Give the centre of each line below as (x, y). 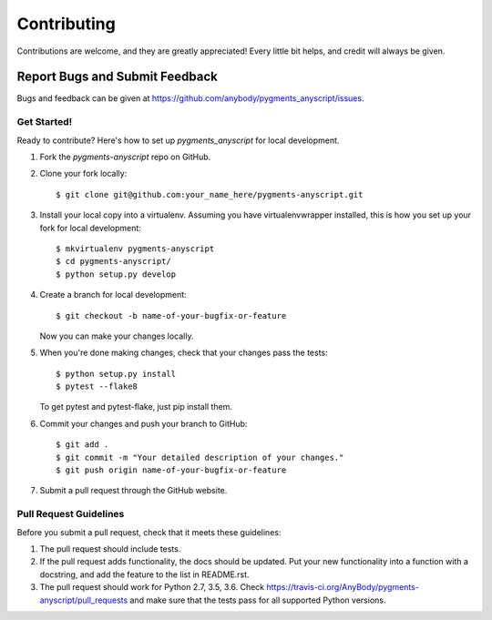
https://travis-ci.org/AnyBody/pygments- (342, 587)
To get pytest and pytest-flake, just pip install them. (136, 407)
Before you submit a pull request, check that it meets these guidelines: (149, 532)
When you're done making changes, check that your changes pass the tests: (184, 353)
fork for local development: (90, 228)
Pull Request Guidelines (71, 514)
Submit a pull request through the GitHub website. (133, 491)
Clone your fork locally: (83, 174)
